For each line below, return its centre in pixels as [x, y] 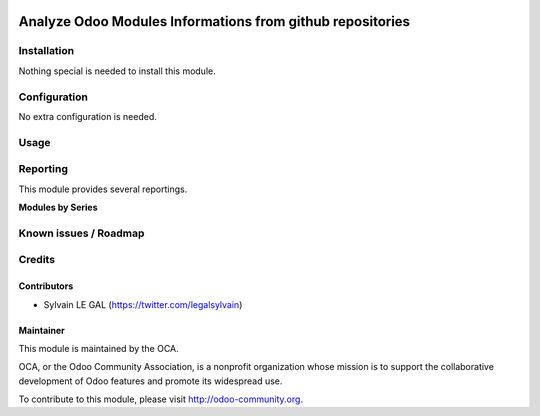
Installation [46, 51]
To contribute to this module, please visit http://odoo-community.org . [161, 399]
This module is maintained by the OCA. [98, 348]
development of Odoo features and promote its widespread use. [150, 381]
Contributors [46, 286]
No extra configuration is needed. [87, 116]
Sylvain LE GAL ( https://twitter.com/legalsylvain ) [143, 304]
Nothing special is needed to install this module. [117, 71]
